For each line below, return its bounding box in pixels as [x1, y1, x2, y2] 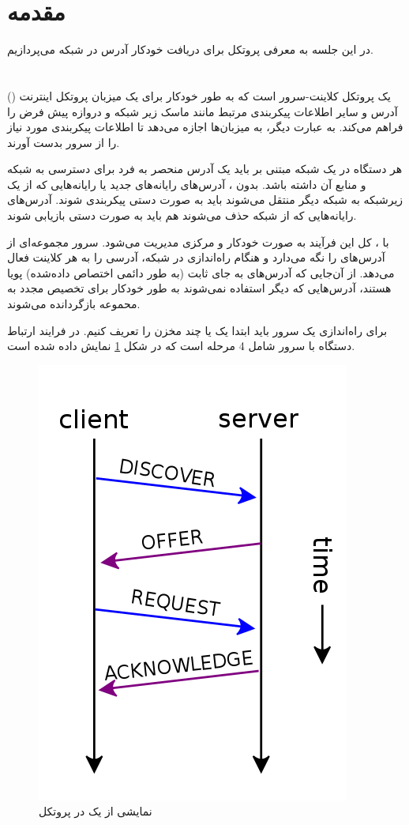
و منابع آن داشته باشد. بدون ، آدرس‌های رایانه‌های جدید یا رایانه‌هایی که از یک [7, 175, 366, 192]
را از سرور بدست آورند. [7, 134, 120, 150]
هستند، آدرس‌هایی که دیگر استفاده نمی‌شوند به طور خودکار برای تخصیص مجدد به [7, 280, 392, 296]
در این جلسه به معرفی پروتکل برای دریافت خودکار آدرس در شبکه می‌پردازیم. [7, 41, 373, 58]
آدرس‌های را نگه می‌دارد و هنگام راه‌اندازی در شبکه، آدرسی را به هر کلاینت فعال [7, 249, 385, 266]
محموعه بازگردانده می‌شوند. [7, 296, 141, 312]
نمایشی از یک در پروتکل [39, 803, 152, 819]
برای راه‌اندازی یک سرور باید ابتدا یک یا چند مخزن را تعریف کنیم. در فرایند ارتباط [7, 322, 388, 338]
